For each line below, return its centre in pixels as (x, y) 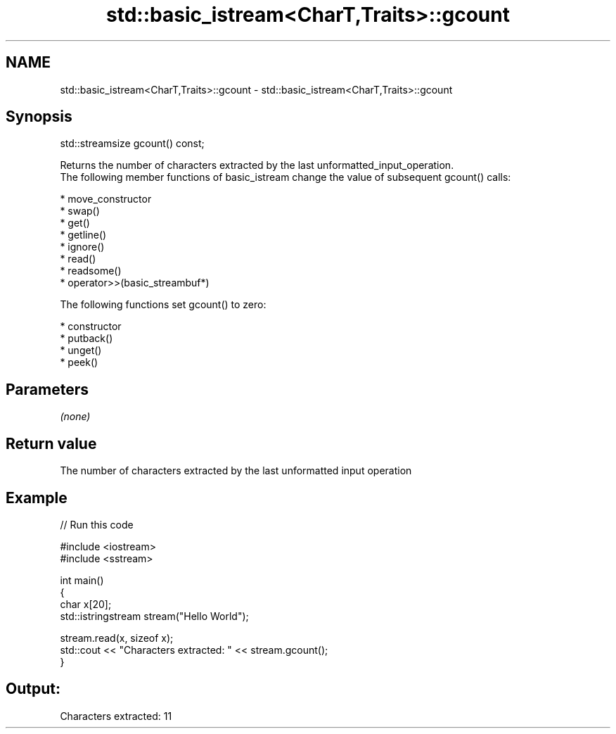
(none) (75, 417)
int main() (82, 580)
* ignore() (82, 247)
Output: (33, 689)
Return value (51, 443)
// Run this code (97, 524)
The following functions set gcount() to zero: (163, 305)
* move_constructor (106, 199)
